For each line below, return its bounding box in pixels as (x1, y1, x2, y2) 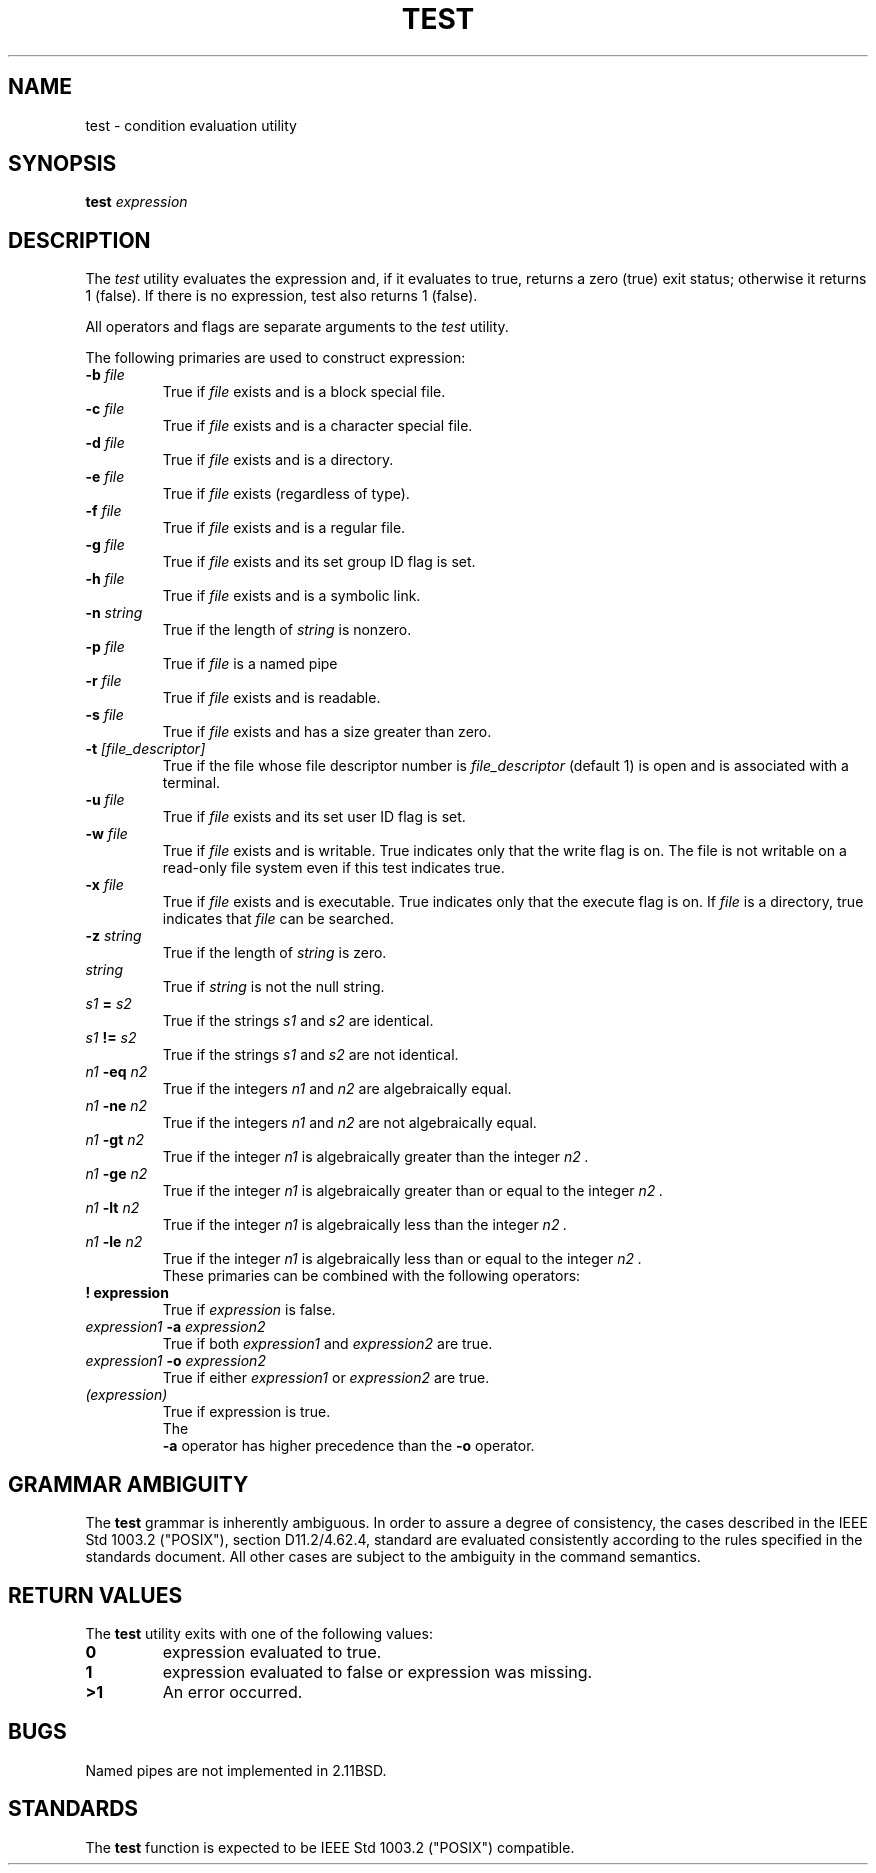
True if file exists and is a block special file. (162, 383, 446, 401)
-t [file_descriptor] (85, 740, 206, 758)
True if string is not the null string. (162, 978, 385, 996)
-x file (85, 876, 124, 894)
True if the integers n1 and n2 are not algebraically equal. (162, 1114, 537, 1132)
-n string (85, 604, 143, 622)
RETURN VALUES (8, 1582, 183, 1608)
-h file (85, 570, 125, 588)
